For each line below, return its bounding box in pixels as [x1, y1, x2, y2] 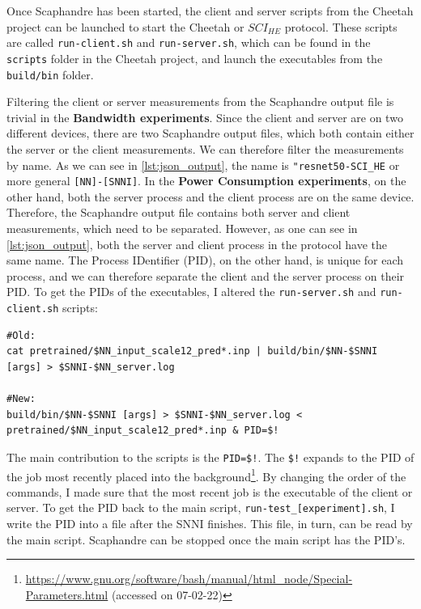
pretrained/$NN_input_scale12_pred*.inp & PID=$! [6, 425, 279, 437]
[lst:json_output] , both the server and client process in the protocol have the [6, 235, 387, 252]
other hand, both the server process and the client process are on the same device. [6, 188, 415, 205]
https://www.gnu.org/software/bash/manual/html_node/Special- [25, 570, 353, 587]
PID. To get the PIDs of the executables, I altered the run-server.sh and [6, 283, 376, 300]
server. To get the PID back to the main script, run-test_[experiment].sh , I [6, 499, 395, 516]
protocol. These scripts [284, 18, 398, 35]
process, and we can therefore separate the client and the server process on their [6, 267, 405, 284]
